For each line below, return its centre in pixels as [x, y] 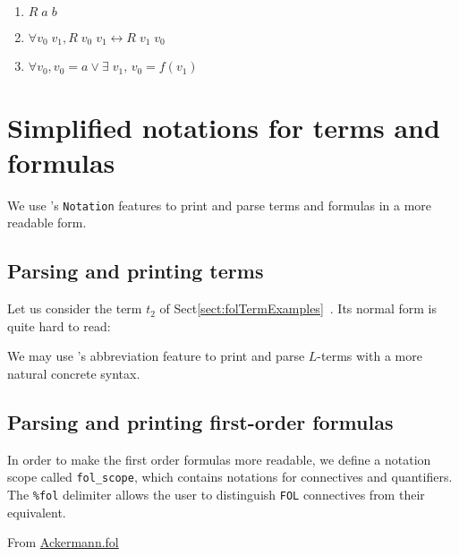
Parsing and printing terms [136, 271]
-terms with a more [370, 356]
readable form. [47, 222]
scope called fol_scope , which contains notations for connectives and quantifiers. [230, 477]
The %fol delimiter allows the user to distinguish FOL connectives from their [216, 495]
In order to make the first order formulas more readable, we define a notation [219, 459]
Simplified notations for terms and [224, 127]
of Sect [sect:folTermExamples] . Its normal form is [298, 308]
